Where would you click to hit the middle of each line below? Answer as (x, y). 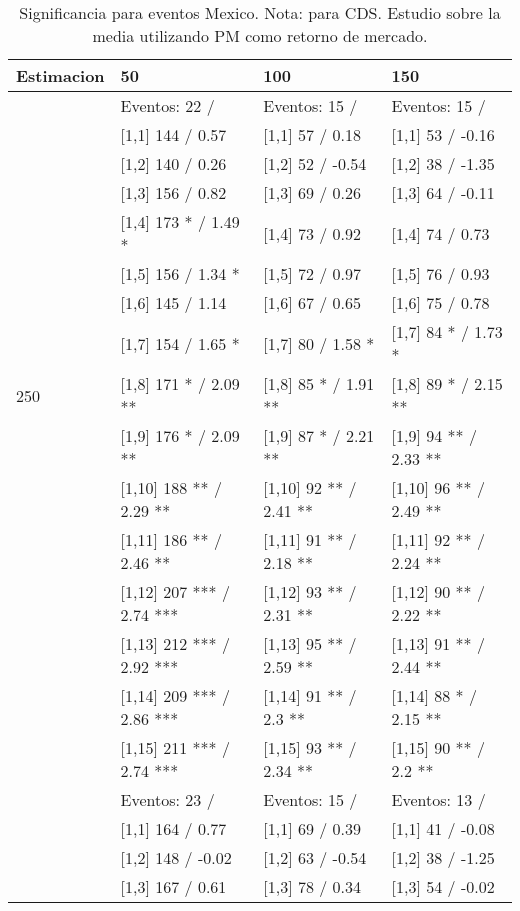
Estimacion (60, 75)
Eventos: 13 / (438, 799)
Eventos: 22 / (167, 105)
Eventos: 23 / (167, 799)
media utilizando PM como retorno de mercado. (260, 35)
